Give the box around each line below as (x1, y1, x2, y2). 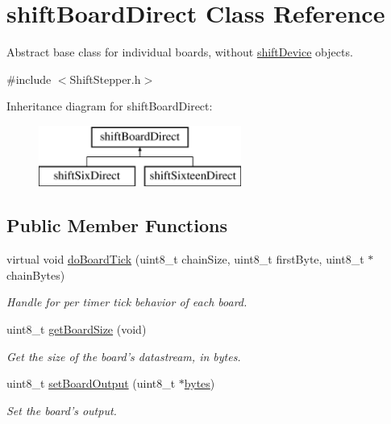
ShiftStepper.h (69, 70, 141, 87)
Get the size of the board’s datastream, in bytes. (6, 347, 241, 364)
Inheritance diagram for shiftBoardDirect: (6, 98, 213, 114)
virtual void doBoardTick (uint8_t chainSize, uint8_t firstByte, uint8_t (6, 251, 364, 268)
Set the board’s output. (6, 401, 117, 418)
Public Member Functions (6, 213, 227, 238)
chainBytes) (6, 266, 65, 283)
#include (6, 70, 52, 87)
